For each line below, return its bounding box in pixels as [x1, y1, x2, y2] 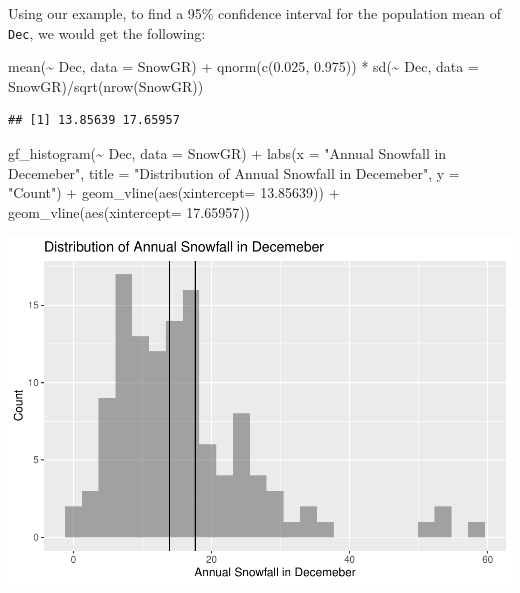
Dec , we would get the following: [8, 22, 206, 43]
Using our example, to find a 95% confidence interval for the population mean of [8, 3, 501, 23]
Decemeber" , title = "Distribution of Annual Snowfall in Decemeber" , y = [8, 162, 460, 183]
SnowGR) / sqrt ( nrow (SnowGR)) [8, 75, 204, 96]
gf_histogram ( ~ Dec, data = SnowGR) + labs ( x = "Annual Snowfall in [8, 143, 447, 164]
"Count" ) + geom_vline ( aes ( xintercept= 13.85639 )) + [8, 182, 340, 203]
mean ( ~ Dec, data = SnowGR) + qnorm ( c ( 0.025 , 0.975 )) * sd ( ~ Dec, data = [8, 56, 479, 77]
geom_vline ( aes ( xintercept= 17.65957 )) [8, 201, 251, 222]
